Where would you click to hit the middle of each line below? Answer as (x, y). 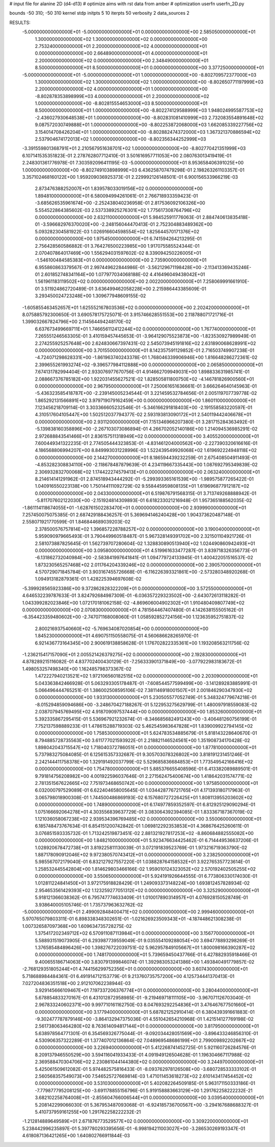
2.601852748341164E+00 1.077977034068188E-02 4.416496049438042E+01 (123, 274)
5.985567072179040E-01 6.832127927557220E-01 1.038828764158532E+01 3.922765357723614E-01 (142, 862)
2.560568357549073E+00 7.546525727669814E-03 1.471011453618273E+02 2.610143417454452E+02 (144, 1076)
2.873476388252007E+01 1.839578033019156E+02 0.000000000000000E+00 (119, 188)
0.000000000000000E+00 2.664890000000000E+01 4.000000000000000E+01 (121, 53)
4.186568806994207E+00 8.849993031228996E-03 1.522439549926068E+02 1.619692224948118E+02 (146, 450)
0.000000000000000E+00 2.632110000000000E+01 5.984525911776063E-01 (118, 217)
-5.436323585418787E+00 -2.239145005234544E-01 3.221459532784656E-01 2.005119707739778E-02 (146, 393)
